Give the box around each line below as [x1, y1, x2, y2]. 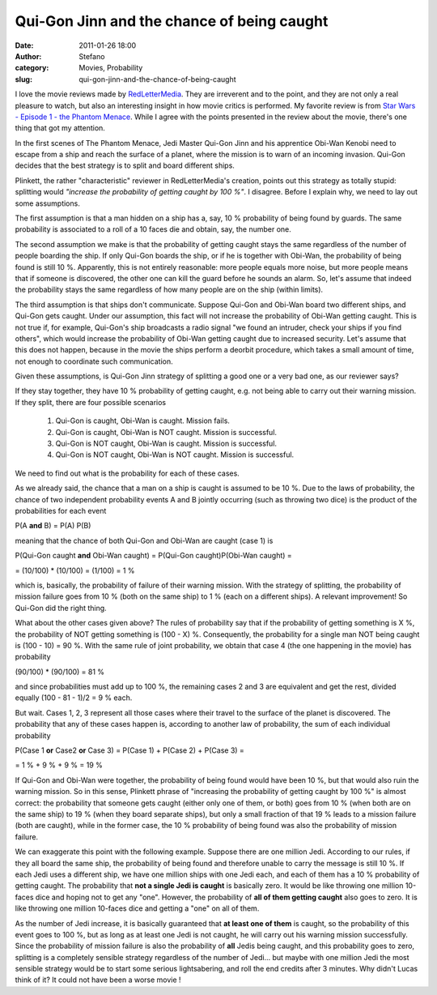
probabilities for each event [15, 506, 107, 515]
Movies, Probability [78, 63, 143, 73]
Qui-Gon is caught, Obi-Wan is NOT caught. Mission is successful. [55, 427, 278, 437]
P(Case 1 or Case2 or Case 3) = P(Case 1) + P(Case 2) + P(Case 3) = [15, 745, 244, 755]
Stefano [78, 51, 105, 61]
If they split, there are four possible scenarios [15, 397, 166, 407]
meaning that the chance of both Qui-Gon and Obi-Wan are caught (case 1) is [15, 536, 274, 545]
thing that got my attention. [15, 123, 105, 133]
